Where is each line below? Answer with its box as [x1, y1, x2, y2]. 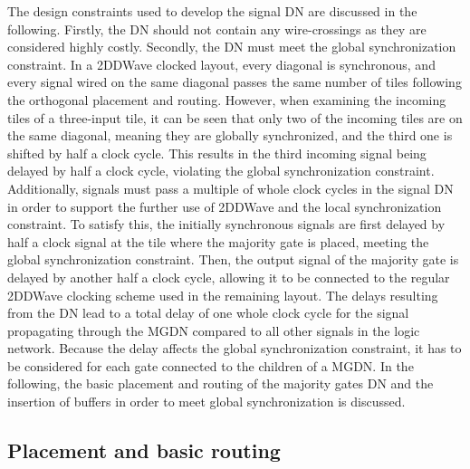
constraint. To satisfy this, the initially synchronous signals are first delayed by [7, 215, 446, 234]
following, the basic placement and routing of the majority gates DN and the [7, 374, 434, 393]
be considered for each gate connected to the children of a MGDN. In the [7, 356, 414, 375]
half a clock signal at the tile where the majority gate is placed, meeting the [7, 232, 429, 251]
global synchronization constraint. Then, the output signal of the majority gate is [7, 250, 459, 269]
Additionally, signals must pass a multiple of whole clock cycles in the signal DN [7, 178, 454, 197]
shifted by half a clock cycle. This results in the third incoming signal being [7, 143, 427, 162]
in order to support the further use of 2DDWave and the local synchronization [7, 196, 442, 215]
